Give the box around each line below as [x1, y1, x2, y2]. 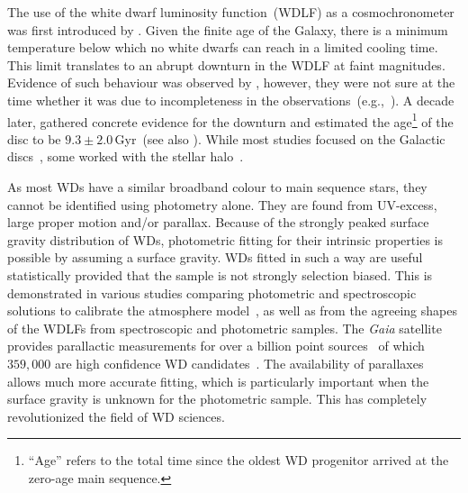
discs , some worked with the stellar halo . [7, 147, 244, 166]
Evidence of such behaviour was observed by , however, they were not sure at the [7, 73, 455, 92]
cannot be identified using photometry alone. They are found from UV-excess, [7, 195, 437, 214]
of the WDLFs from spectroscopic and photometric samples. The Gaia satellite [7, 318, 442, 337]
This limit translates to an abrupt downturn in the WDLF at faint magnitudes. [7, 55, 445, 74]
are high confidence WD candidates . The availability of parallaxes [54, 353, 424, 372]
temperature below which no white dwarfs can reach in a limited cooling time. [7, 38, 438, 57]
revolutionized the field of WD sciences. [7, 406, 225, 425]
